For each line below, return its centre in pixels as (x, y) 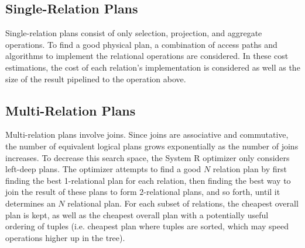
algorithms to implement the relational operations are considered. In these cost (147, 56)
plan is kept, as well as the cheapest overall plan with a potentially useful (137, 214)
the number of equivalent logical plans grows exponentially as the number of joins (152, 146)
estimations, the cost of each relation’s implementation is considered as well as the (153, 67)
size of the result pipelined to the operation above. (96, 78)
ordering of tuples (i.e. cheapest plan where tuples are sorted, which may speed (147, 226)
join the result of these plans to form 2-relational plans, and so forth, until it (143, 192)
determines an (30, 203)
